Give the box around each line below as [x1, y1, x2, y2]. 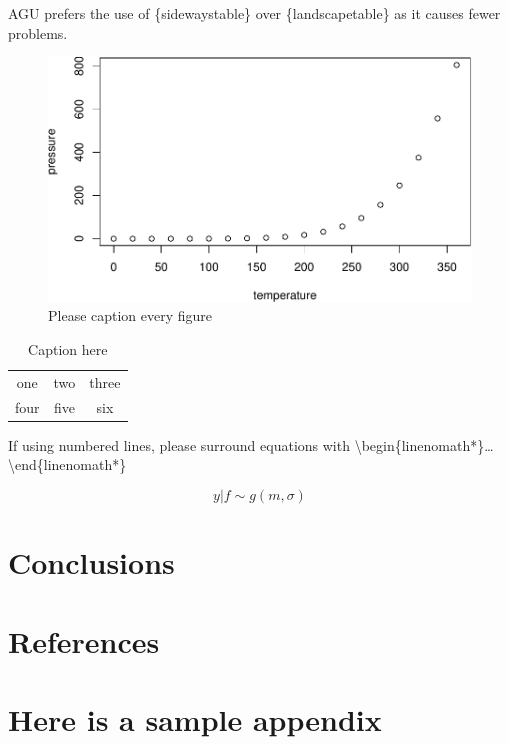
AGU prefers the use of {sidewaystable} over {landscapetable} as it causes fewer [8, 3, 501, 23]
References [8, 620, 160, 661]
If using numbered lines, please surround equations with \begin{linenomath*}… [8, 434, 494, 455]
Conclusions [8, 542, 175, 583]
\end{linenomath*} [8, 454, 127, 475]
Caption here [28, 339, 108, 359]
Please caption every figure [48, 305, 213, 326]
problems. [8, 22, 68, 43]
